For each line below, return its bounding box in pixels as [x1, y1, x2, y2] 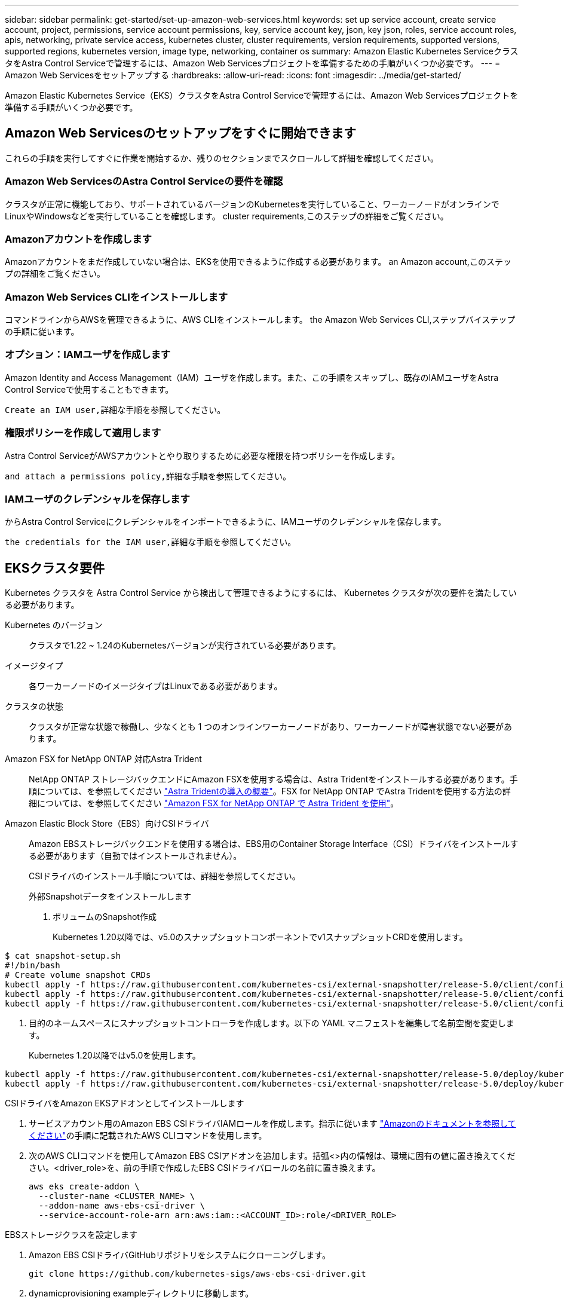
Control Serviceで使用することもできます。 [5, 384, 174, 394]
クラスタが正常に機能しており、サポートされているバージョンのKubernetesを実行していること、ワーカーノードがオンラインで [5, 198, 499, 209]
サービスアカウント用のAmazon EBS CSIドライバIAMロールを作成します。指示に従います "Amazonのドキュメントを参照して [29, 1118, 516, 1129]
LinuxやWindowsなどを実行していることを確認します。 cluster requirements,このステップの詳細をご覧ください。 [5, 210, 449, 221]
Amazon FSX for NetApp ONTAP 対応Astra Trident [5, 754, 202, 764]
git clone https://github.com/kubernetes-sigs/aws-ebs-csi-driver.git [29, 1269, 366, 1279]
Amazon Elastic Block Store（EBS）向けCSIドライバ [5, 818, 209, 829]
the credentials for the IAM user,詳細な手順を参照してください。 [5, 537, 296, 547]
